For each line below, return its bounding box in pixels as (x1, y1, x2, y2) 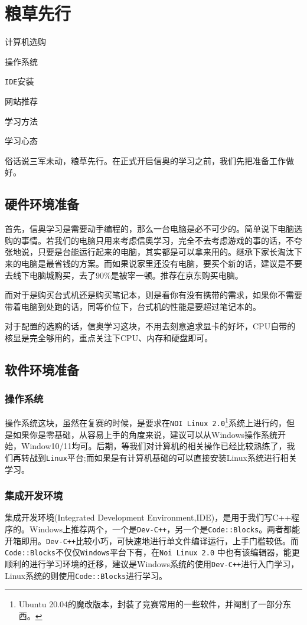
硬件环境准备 (5, 195, 79, 213)
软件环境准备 (5, 360, 79, 378)
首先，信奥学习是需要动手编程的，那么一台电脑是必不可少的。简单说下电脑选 (5, 222, 302, 235)
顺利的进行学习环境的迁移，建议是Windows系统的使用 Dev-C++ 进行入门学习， (5, 558, 299, 570)
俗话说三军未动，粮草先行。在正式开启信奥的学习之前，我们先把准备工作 (5, 154, 286, 166)
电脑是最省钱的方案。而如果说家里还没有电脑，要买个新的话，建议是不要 (21, 257, 302, 269)
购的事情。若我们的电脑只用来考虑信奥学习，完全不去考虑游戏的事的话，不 (5, 234, 294, 246)
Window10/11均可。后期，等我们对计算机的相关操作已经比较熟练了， (21, 440, 287, 452)
